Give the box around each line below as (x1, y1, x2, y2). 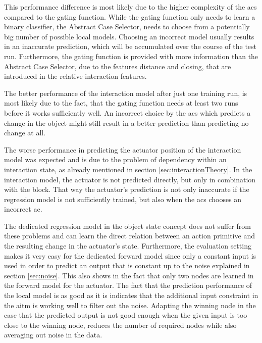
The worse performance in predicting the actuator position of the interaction (4, 144, 241, 155)
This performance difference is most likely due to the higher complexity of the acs (4, 2, 257, 12)
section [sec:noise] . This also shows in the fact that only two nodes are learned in (4, 270, 254, 280)
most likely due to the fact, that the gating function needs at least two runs (4, 97, 238, 108)
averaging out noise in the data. (4, 329, 102, 340)
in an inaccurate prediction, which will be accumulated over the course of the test (4, 41, 257, 52)
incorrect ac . (4, 204, 42, 214)
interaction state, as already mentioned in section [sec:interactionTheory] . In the (4, 164, 252, 174)
